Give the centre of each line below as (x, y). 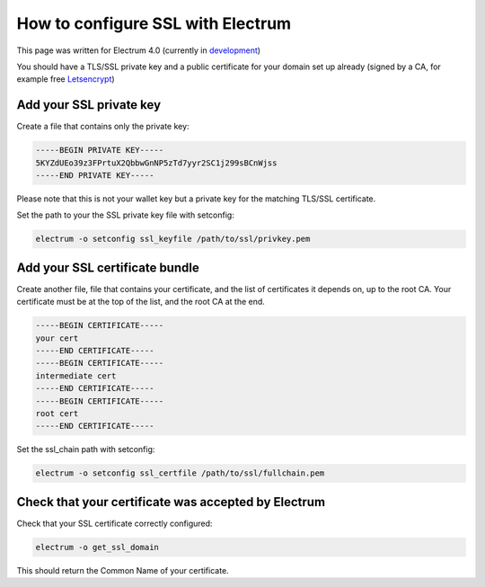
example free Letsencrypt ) (66, 79)
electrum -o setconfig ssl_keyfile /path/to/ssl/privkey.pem (173, 239)
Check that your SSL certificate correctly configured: (115, 523)
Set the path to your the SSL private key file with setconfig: (126, 215)
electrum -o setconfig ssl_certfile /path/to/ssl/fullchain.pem (180, 473)
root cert (57, 413)
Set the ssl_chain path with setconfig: (86, 449)
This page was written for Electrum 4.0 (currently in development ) (138, 50)
